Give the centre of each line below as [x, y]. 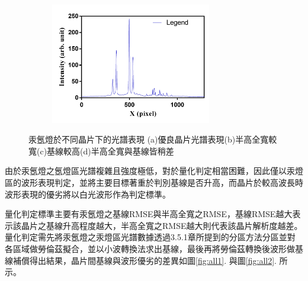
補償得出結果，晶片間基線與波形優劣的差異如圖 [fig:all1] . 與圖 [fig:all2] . [145, 260]
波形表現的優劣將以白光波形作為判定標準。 [88, 194]
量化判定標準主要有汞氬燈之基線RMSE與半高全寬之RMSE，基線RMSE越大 [149, 214]
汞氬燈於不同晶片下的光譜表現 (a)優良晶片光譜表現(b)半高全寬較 [153, 139]
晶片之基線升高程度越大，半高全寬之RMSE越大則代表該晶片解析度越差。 [162, 225]
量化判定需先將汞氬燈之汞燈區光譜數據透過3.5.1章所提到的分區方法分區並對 [150, 237]
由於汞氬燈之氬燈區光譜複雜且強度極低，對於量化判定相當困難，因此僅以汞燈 [154, 171]
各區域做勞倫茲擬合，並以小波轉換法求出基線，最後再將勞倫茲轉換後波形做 [150, 249]
